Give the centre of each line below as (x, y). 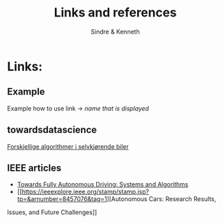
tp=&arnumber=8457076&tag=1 (62, 199)
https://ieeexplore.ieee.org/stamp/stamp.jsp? (85, 192)
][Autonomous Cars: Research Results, (161, 199)
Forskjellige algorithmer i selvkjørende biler (68, 146)
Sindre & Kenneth (115, 32)
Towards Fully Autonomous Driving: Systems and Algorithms (103, 185)
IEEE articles (34, 168)
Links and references (115, 13)
